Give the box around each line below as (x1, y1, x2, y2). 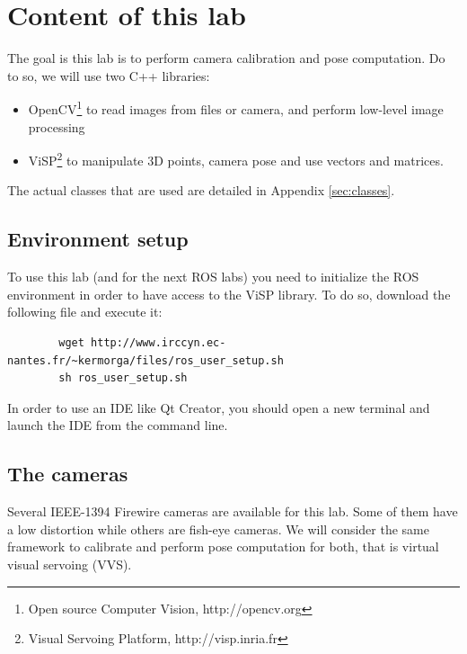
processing (28, 117, 85, 136)
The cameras (7, 460, 128, 488)
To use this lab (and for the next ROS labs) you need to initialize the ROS (7, 267, 419, 286)
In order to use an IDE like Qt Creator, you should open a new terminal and (7, 398, 430, 417)
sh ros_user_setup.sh (58, 372, 188, 385)
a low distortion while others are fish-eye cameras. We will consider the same (7, 519, 429, 538)
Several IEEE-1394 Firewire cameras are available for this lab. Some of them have (7, 502, 458, 521)
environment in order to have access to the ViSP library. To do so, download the (7, 284, 451, 303)
